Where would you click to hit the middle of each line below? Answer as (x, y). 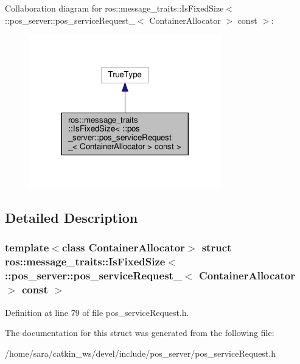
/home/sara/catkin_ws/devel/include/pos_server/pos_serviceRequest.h (140, 353)
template (27, 247)
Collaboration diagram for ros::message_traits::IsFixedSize (114, 8)
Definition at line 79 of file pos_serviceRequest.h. (97, 312)
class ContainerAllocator (123, 247)
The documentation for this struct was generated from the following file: (140, 333)
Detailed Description (72, 218)
